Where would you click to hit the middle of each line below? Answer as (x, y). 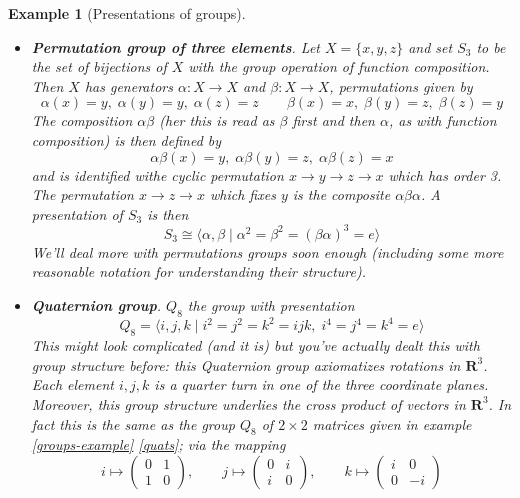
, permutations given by (401, 85)
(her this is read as (217, 120)
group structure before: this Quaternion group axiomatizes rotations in (246, 364)
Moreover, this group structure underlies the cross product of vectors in (248, 403)
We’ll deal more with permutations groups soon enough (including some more (267, 251)
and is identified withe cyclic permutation (157, 174)
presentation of (77, 213)
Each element (72, 384)
